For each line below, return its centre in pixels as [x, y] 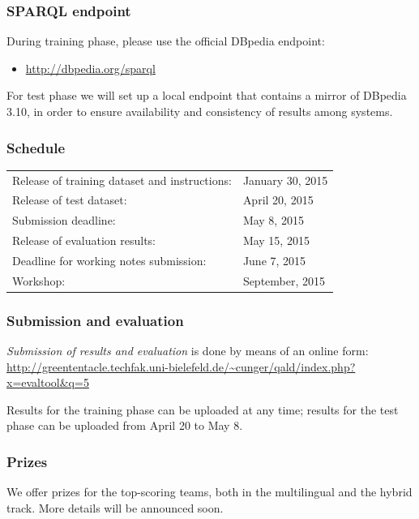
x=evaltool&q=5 [48, 382]
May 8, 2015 [273, 220]
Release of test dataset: [70, 200]
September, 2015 [284, 280]
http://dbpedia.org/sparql [90, 68]
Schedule [36, 147]
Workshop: [39, 280]
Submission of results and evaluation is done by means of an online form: [188, 351]
